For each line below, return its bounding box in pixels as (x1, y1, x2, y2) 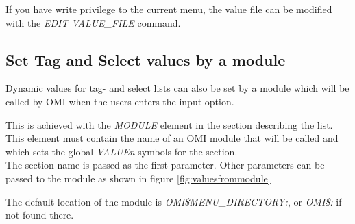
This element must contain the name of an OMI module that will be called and (5, 131, 339, 145)
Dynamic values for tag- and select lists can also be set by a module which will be (5, 81, 350, 95)
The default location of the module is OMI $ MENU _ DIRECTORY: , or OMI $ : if (5, 194, 342, 208)
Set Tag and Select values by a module (5, 49, 286, 70)
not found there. (5, 208, 74, 222)
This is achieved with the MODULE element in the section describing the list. (5, 117, 333, 132)
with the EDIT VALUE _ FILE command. (5, 15, 181, 29)
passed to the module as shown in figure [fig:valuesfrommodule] (5, 171, 271, 185)
